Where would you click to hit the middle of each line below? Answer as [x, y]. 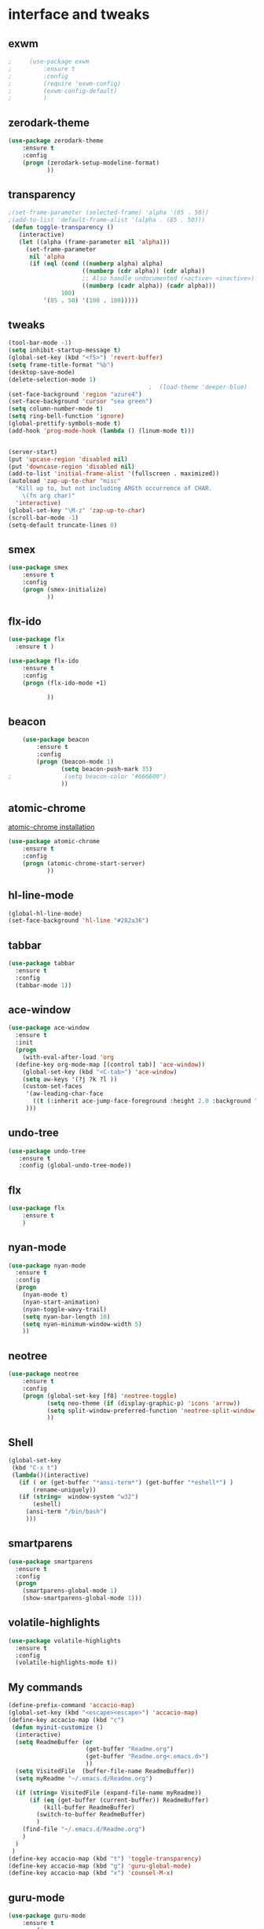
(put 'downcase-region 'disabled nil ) [71, 467]
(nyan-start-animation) [61, 1302]
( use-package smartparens [50, 1562]
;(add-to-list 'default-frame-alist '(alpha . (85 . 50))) [107, 220]
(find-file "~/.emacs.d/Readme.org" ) [84, 1829]
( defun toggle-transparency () [62, 227]
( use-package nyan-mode [47, 1265]
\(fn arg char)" [49, 496]
